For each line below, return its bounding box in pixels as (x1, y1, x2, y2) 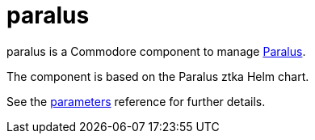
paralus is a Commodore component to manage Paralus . (6, 44, 306, 58)
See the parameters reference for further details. (6, 94, 266, 108)
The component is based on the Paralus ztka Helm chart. (6, 69, 309, 83)
